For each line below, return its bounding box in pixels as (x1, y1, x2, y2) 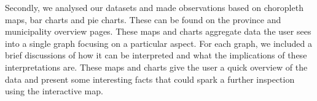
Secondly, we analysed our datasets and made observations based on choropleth (5, 1, 303, 13)
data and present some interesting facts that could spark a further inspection (5, 72, 295, 85)
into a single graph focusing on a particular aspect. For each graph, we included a (5, 37, 312, 49)
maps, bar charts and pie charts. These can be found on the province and (5, 13, 281, 26)
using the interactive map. (5, 85, 103, 97)
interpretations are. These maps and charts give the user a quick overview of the (5, 60, 308, 73)
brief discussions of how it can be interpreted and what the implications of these (5, 49, 307, 61)
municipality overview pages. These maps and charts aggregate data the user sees (5, 25, 311, 38)
